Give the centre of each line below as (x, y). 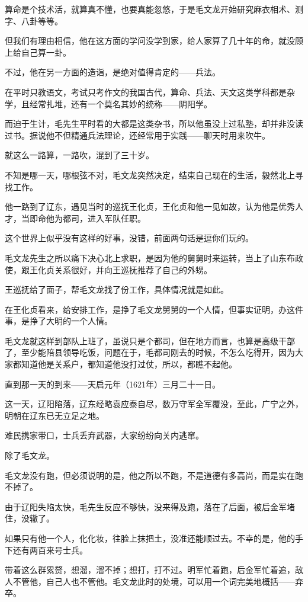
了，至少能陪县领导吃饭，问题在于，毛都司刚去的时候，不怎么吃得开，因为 (150, 352)
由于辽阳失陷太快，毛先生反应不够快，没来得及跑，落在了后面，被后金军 (146, 506)
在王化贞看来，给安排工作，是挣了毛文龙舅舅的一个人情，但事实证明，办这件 (154, 309)
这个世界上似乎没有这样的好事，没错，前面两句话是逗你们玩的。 (129, 238)
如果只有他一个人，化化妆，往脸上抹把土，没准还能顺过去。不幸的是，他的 (150, 538)
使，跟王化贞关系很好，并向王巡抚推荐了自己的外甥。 (108, 269)
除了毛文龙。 (30, 455)
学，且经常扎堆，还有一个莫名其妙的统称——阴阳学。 (108, 103)
